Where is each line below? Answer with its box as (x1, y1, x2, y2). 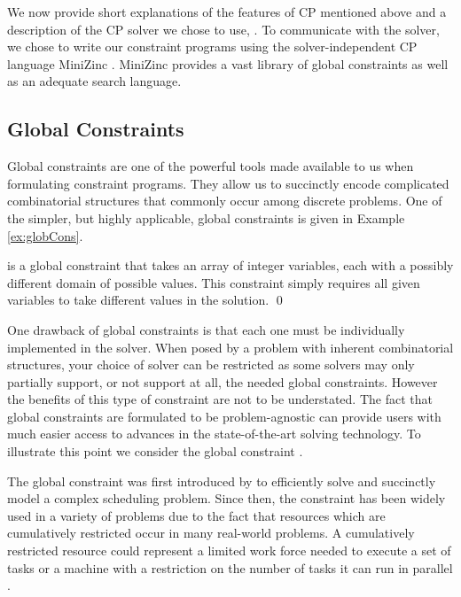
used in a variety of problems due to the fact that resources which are (7, 506, 386, 524)
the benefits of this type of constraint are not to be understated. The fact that (7, 390, 433, 408)
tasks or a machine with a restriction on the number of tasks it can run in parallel (7, 558, 453, 577)
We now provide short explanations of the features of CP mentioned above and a (7, 3, 447, 20)
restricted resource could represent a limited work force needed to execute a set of (7, 541, 451, 560)
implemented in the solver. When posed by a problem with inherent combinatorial (7, 337, 454, 356)
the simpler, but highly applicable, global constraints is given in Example (7, 208, 405, 227)
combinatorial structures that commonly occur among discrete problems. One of (7, 191, 442, 210)
